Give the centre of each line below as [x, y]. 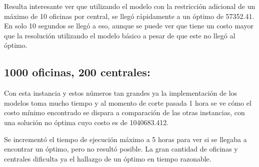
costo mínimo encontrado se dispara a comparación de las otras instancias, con [124, 112]
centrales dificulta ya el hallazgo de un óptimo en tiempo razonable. [108, 158]
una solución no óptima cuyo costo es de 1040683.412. [86, 122]
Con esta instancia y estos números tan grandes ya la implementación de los [121, 93]
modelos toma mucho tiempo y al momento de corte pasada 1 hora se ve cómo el [128, 102]
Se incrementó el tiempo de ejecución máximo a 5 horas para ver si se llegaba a [125, 139]
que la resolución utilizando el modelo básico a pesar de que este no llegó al [120, 35]
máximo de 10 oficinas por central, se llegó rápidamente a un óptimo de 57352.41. [129, 16]
